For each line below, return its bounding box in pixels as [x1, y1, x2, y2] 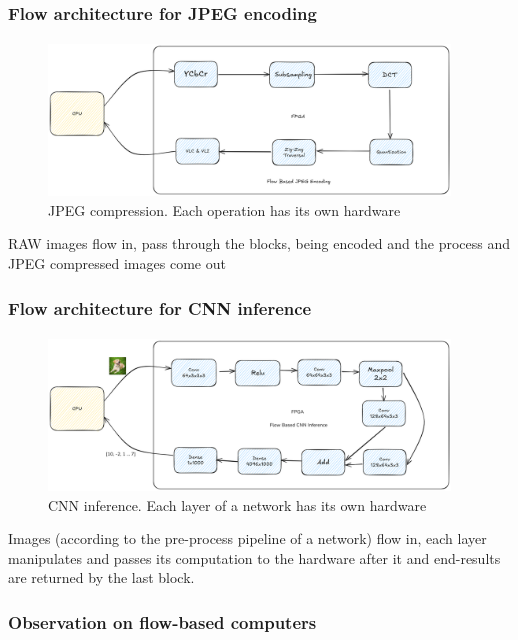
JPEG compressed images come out [8, 253, 226, 274]
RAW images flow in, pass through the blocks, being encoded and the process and [8, 233, 511, 254]
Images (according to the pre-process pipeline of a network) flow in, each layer [8, 528, 487, 549]
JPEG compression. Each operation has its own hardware [48, 199, 401, 220]
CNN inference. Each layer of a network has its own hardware [48, 494, 427, 515]
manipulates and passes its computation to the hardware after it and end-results [8, 547, 501, 568]
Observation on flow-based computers [8, 609, 317, 634]
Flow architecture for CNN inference [8, 295, 312, 320]
